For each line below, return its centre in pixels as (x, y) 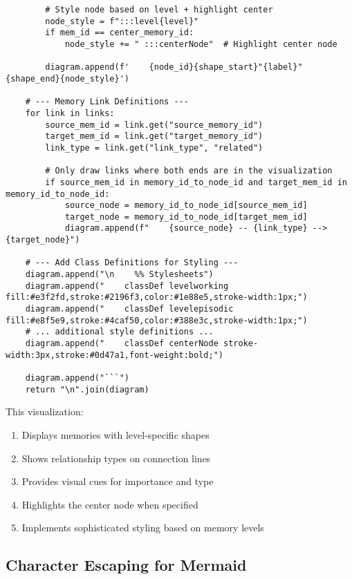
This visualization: (45, 411)
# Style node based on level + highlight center (159, 10)
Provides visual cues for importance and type (118, 481)
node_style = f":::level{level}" (122, 21)
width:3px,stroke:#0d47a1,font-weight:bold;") (114, 355)
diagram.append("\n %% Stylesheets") (119, 275)
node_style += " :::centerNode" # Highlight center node (201, 44)
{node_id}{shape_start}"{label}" (226, 67)
